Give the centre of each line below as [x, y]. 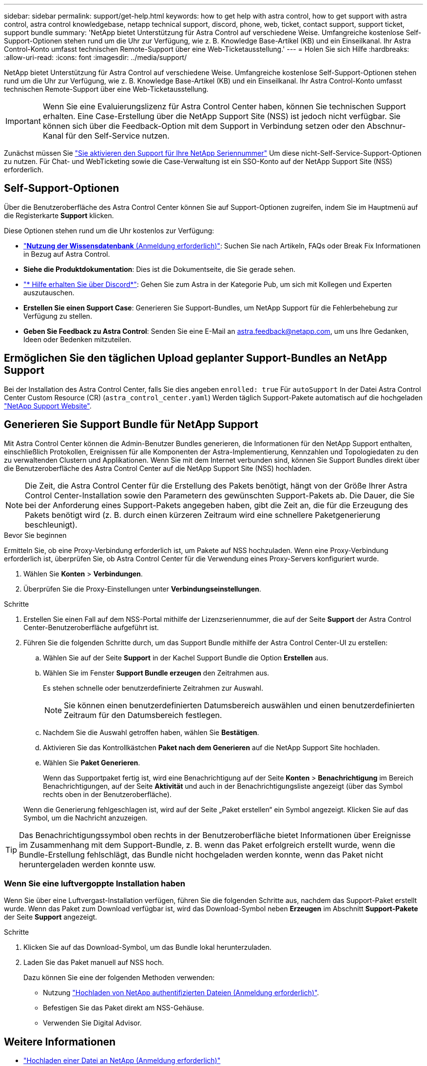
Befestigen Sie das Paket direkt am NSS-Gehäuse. [124, 1008]
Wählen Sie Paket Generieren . [92, 762]
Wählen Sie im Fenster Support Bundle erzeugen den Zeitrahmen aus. [156, 673]
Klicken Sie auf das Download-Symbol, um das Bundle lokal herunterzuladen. [147, 947]
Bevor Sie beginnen [35, 535]
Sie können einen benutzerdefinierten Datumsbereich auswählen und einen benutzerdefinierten [239, 705]
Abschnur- [386, 126]
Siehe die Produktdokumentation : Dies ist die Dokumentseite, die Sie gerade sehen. [160, 269]
